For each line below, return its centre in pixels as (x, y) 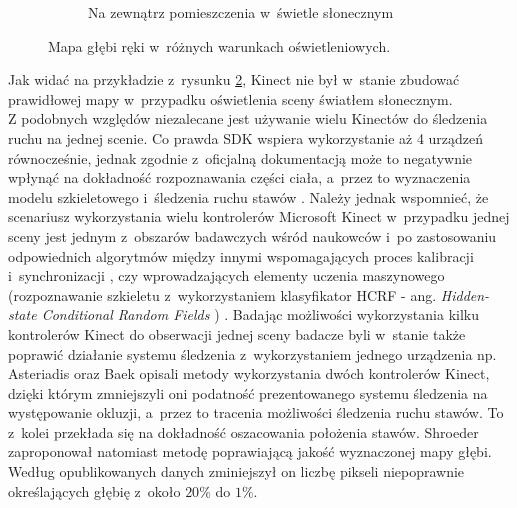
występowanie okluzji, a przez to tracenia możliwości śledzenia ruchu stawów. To (256, 412)
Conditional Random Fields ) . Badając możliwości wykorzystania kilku (260, 314)
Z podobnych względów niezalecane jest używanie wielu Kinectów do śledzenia (248, 118)
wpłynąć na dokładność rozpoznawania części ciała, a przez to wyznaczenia (239, 177)
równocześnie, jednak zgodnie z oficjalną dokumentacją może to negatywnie (240, 157)
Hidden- (465, 294)
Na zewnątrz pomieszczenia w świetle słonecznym (241, 12)
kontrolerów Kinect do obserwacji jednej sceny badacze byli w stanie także (237, 333)
